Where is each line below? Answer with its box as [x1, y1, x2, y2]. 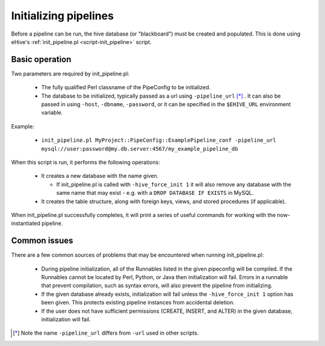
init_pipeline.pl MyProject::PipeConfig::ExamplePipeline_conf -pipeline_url [41, 137, 276, 144]
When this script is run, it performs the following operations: [11, 159, 161, 166]
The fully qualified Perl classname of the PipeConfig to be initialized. [41, 84, 211, 91]
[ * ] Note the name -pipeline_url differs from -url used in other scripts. [13, 329, 199, 337]
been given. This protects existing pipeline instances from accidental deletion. [41, 299, 235, 306]
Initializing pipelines [11, 9, 114, 22]
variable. [41, 109, 63, 116]
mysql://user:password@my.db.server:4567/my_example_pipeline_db [41, 145, 238, 152]
